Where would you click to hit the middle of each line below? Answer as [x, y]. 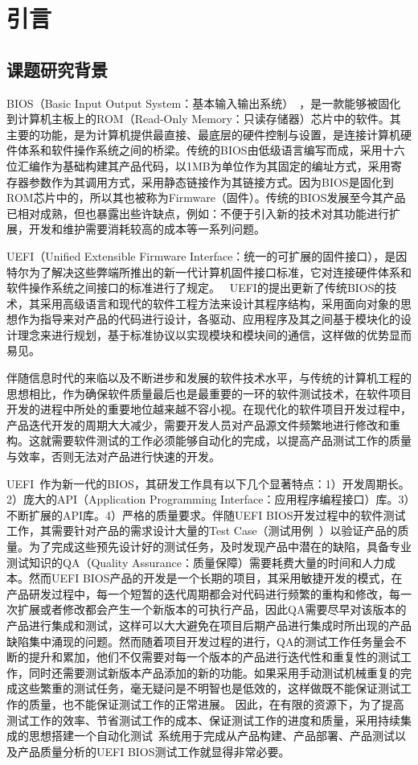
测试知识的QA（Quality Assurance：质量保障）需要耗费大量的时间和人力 [195, 562]
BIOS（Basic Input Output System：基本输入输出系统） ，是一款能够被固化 [204, 103]
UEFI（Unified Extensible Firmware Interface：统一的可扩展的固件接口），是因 [207, 255]
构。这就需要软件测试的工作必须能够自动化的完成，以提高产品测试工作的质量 [209, 440]
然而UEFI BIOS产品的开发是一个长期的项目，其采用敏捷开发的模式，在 [215, 578]
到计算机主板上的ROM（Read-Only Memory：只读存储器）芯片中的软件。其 [204, 119]
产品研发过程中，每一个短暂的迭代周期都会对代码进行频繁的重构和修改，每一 [209, 593]
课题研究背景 [57, 69]
